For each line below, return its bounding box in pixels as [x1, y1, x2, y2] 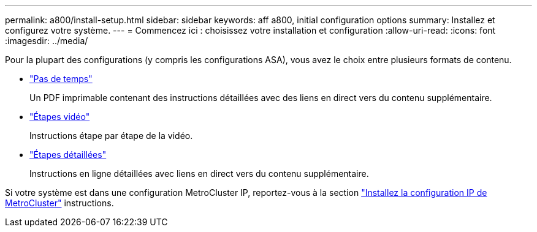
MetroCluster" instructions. [5, 198, 114, 208]
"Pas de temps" [29, 73, 93, 84]
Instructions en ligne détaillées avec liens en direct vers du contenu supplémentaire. [29, 168, 369, 179]
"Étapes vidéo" [29, 111, 90, 122]
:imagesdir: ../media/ [5, 36, 88, 46]
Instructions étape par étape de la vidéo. [29, 130, 193, 141]
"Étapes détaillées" [29, 149, 107, 160]
